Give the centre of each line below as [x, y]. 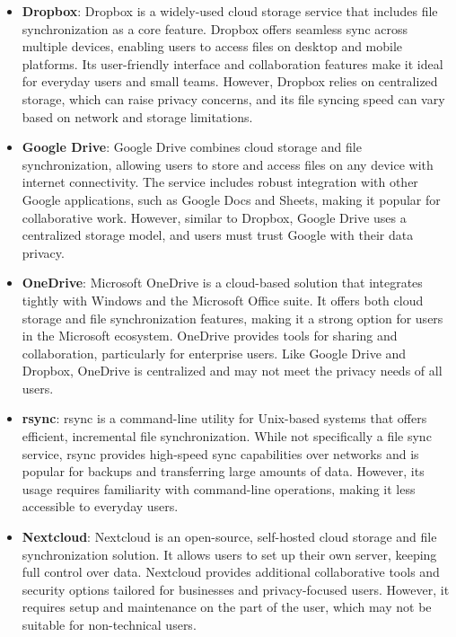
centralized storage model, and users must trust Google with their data [218, 235]
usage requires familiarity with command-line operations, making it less [219, 488]
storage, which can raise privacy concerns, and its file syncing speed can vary [233, 98]
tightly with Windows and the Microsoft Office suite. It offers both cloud [223, 300]
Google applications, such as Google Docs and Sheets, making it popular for [231, 199]
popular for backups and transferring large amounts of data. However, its [223, 471]
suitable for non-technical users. [109, 624]
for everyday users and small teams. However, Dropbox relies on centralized [230, 81]
